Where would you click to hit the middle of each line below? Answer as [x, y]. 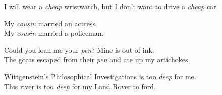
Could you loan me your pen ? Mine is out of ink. [79, 50]
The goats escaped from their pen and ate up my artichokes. [97, 60]
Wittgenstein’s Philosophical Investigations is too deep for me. [100, 76]
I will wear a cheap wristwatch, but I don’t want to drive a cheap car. [111, 6]
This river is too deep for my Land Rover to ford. [80, 86]
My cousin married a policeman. [54, 33]
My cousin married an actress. [51, 23]
